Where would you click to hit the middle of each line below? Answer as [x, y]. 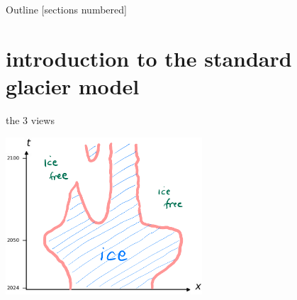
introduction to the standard [149, 58]
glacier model [73, 85]
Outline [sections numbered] [66, 9]
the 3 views [30, 120]
